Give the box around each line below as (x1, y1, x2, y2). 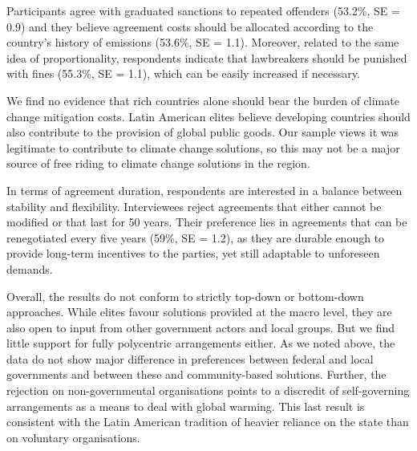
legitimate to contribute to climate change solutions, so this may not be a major (6, 139, 400, 156)
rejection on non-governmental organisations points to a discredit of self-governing (6, 382, 410, 399)
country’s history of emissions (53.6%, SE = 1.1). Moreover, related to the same (6, 34, 399, 51)
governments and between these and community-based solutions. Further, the (6, 366, 387, 383)
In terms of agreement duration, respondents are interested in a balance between (6, 181, 403, 198)
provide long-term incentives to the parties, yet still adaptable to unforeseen (6, 245, 380, 262)
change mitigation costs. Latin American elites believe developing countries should (6, 108, 411, 124)
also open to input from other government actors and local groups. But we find (6, 319, 395, 335)
